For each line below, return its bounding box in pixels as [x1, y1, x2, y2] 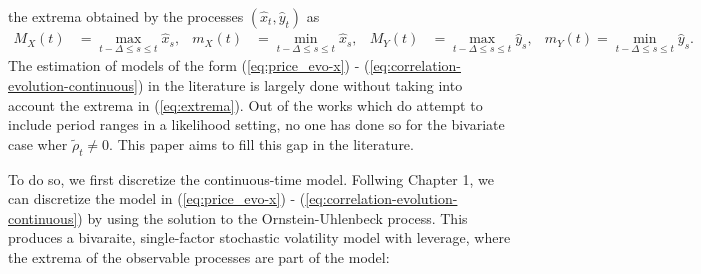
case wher [8, 133, 68, 154]
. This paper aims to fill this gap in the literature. [109, 133, 414, 154]
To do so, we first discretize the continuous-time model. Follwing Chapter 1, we [8, 168, 494, 189]
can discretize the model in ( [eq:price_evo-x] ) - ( [8, 188, 306, 209]
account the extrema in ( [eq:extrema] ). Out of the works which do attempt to [8, 94, 483, 115]
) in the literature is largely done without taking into [138, 75, 463, 96]
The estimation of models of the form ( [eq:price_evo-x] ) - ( [8, 55, 370, 76]
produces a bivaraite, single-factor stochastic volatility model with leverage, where [8, 227, 511, 248]
